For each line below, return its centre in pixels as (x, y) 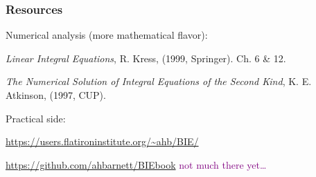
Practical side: (36, 118)
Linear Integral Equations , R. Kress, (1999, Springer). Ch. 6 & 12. (146, 58)
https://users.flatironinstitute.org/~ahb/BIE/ (102, 141)
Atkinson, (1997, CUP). (56, 95)
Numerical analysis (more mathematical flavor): (107, 35)
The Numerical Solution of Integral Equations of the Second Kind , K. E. (159, 81)
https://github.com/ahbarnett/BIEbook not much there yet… (136, 164)
